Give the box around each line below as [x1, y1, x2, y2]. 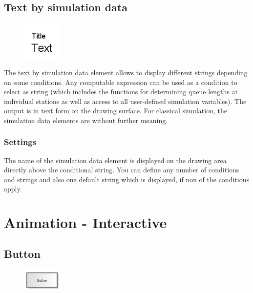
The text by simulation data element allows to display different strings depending [4, 67, 248, 77]
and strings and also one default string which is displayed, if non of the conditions [4, 174, 249, 184]
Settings [4, 136, 37, 148]
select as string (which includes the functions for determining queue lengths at [4, 86, 238, 97]
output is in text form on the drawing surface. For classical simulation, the [4, 105, 227, 116]
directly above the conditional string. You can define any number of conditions [4, 165, 239, 175]
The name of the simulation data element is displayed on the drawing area [4, 155, 227, 165]
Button [4, 246, 41, 261]
